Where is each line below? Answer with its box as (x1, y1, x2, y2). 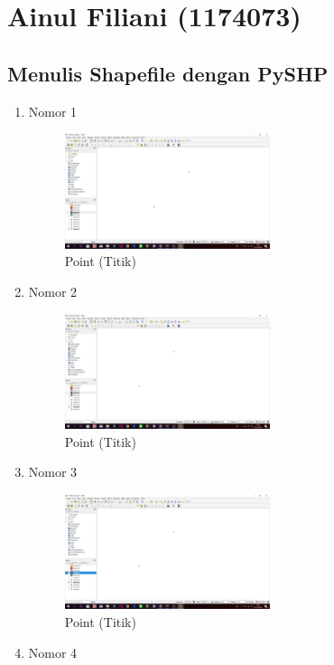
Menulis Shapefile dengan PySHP (7, 59, 329, 87)
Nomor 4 (28, 642, 78, 661)
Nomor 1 (28, 101, 78, 120)
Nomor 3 (28, 462, 78, 481)
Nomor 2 (28, 281, 78, 300)
